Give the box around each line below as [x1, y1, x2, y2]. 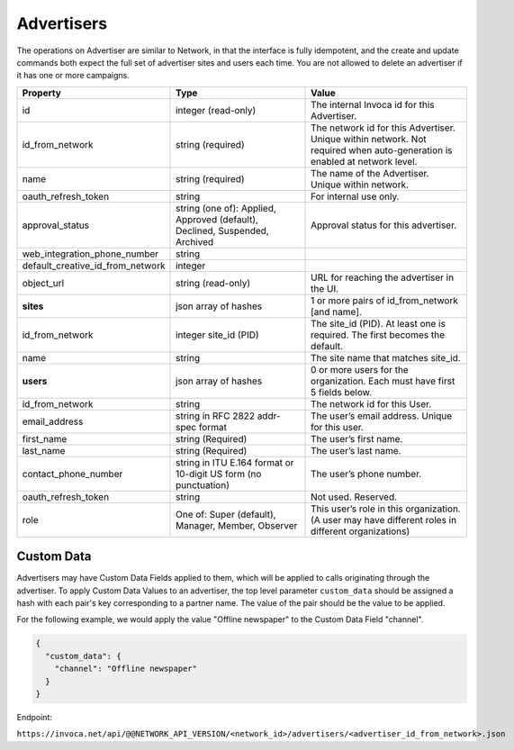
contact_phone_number [22, 467, 123, 480]
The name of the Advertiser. [311, 167, 429, 179]
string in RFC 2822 [176, 410, 256, 422]
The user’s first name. [311, 432, 403, 445]
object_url [22, 276, 65, 289]
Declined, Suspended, [176, 224, 269, 237]
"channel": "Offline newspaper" [54, 664, 198, 674]
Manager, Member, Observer [176, 519, 298, 531]
